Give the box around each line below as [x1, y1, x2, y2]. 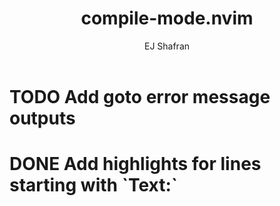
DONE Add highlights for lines [9, 153, 262, 176]
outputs [9, 107, 76, 129]
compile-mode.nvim [80, 7, 254, 30]
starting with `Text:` [9, 174, 178, 197]
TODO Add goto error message [9, 85, 271, 108]
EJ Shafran [143, 40, 191, 52]
